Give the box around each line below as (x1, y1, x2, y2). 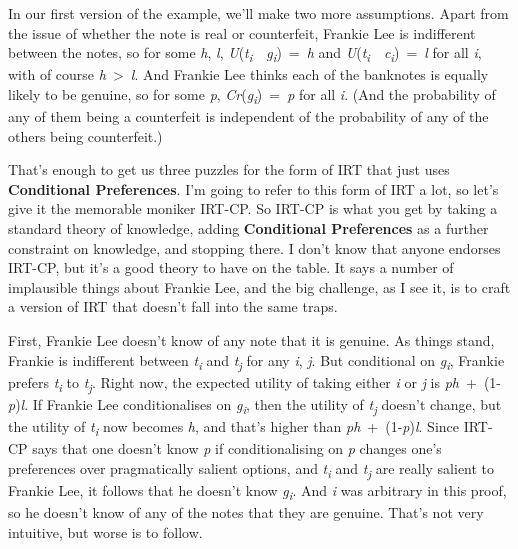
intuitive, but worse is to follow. (8, 521, 203, 542)
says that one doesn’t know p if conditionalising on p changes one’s (32, 438, 442, 459)
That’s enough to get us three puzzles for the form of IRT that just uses (8, 159, 450, 180)
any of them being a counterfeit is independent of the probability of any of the (8, 106, 489, 127)
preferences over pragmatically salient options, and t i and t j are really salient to (8, 457, 495, 481)
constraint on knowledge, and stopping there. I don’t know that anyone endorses (8, 237, 501, 258)
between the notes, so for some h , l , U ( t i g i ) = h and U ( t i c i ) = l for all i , (8, 42, 482, 65)
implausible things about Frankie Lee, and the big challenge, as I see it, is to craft (8, 276, 511, 297)
